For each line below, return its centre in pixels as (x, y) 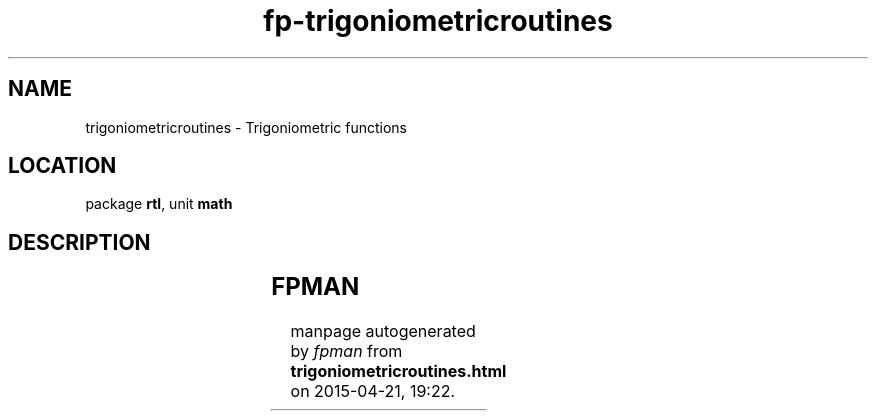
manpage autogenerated (383, 331)
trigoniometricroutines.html (398, 371)
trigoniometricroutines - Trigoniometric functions (246, 127)
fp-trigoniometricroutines (438, 21)
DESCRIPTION (79, 242)
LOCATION (62, 166)
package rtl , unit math (159, 204)
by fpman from (346, 351)
